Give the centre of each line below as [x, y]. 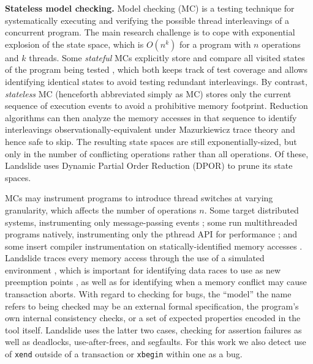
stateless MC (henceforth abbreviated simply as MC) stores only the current [148, 93]
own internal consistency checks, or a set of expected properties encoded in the [153, 318]
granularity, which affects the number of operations [101, 210]
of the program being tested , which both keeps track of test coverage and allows [156, 69]
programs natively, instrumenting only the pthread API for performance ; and [151, 234]
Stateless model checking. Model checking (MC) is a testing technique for [150, 8]
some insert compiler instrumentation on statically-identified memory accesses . [154, 246]
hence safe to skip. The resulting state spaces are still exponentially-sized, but [151, 141]
